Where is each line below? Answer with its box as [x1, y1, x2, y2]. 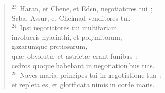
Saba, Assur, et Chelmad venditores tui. [11, 13, 131, 23]
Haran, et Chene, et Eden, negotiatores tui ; [20, 3, 153, 13]
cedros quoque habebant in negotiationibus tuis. [11, 60, 155, 70]
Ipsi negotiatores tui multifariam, [20, 22, 119, 32]
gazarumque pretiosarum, [11, 41, 88, 51]
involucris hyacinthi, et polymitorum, [11, 31, 122, 42]
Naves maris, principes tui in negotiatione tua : [20, 70, 162, 80]
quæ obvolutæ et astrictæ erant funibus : [11, 50, 138, 61]
